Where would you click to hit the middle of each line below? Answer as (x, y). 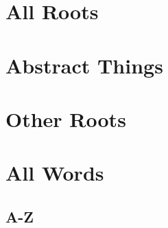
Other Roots (66, 118)
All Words (55, 173)
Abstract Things (84, 65)
